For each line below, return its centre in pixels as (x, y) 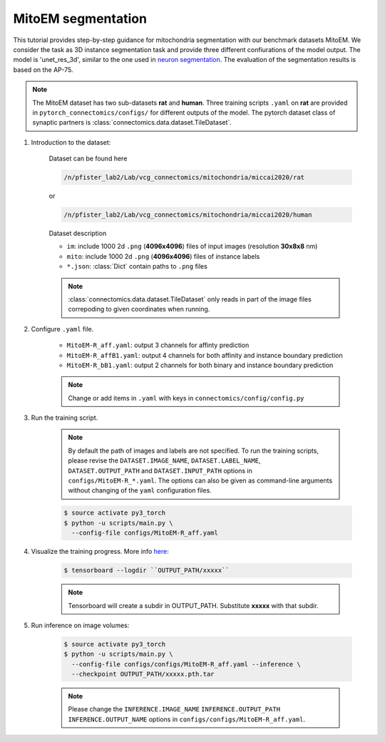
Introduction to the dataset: (71, 142)
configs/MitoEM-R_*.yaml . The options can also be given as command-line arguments (200, 480)
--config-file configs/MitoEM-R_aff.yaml (145, 533)
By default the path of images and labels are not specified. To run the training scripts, (193, 450)
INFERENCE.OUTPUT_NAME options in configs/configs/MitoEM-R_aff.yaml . (187, 719)
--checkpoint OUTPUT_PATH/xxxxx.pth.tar (143, 674)
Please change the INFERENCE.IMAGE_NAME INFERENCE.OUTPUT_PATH (174, 709)
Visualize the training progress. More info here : (100, 552)
